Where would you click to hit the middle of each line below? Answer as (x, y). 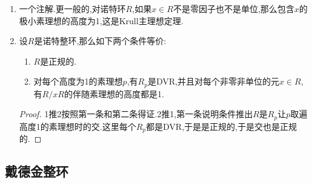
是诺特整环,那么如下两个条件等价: (100, 41)
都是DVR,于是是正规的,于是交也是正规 (221, 126)
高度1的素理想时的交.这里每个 (78, 126)
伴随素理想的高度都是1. (118, 93)
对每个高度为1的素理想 (78, 81)
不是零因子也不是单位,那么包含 (234, 8)
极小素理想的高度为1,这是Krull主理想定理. (101, 20)
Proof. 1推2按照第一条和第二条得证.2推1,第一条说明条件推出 (136, 114)
